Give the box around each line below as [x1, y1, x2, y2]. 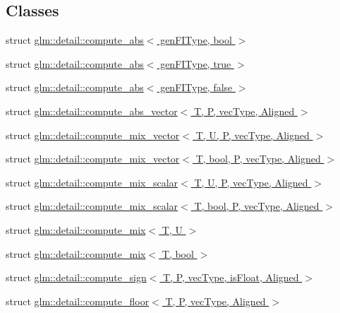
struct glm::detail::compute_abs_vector [6, 103, 178, 118]
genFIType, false [160, 80, 233, 95]
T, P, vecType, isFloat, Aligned [163, 270, 299, 285]
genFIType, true [160, 56, 231, 71]
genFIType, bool [160, 33, 232, 47]
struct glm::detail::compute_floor [6, 293, 150, 308]
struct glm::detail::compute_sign [6, 270, 147, 285]
